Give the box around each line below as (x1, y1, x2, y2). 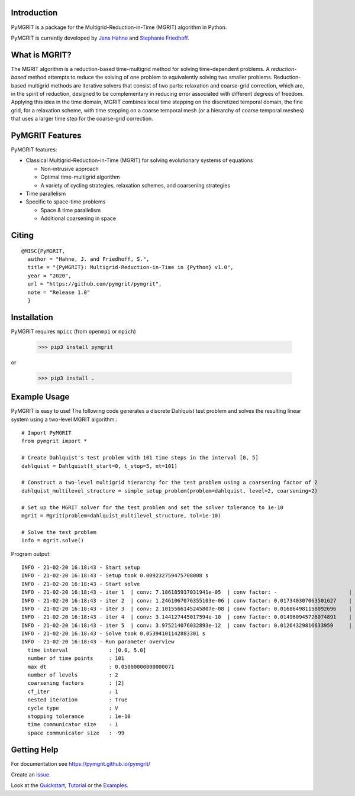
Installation (11, 312, 53, 322)
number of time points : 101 (27, 655, 125, 662)
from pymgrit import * (21, 438, 88, 445)
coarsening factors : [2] (27, 680, 125, 687)
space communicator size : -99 (27, 729, 125, 736)
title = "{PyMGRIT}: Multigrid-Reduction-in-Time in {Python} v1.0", (27, 264, 234, 271)
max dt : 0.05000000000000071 (27, 663, 175, 670)
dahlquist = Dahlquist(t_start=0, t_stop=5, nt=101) (21, 462, 177, 470)
